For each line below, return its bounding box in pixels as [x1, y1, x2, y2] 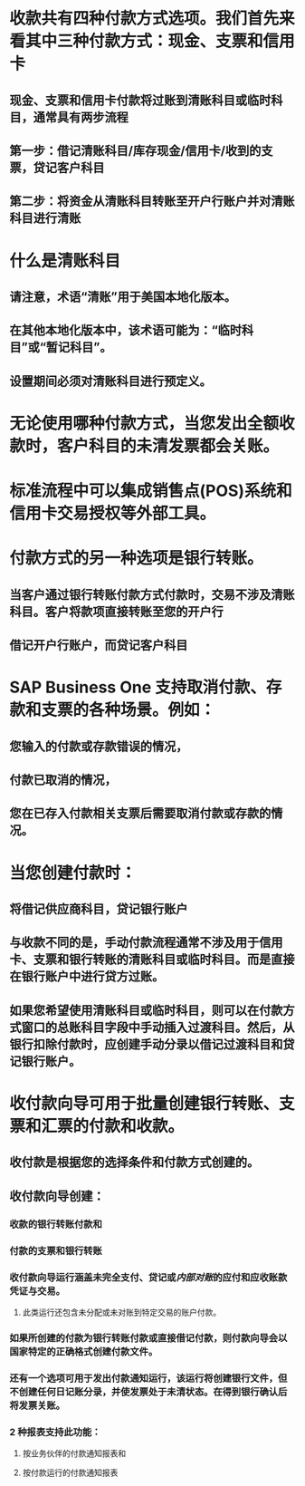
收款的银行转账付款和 [9, 1218, 102, 1230]
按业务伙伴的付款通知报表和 [22, 1448, 127, 1459]
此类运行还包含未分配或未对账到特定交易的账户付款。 [22, 1307, 222, 1317]
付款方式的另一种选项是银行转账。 [9, 548, 264, 569]
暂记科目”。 [45, 340, 112, 355]
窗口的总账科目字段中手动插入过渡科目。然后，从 [21, 1019, 295, 1035]
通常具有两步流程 [33, 110, 129, 125]
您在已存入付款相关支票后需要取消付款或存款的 [9, 806, 272, 821]
